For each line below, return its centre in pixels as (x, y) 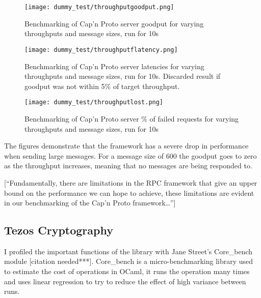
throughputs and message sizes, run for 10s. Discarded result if (123, 76)
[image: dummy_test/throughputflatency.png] (101, 50)
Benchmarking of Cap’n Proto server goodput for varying (114, 23)
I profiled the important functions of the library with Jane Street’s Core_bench (128, 251)
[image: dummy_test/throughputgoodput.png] (99, 7)
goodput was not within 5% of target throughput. (102, 86)
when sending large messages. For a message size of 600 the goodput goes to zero (130, 155)
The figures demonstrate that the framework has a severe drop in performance (126, 146)
